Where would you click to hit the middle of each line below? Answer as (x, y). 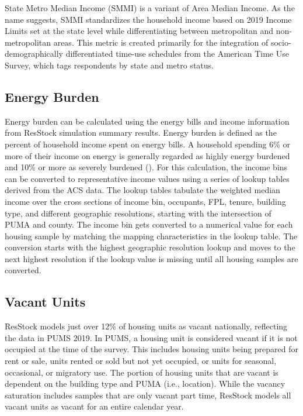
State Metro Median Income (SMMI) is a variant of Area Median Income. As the (150, 8)
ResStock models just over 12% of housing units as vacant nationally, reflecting (146, 326)
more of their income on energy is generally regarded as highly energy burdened (147, 155)
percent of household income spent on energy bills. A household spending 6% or (147, 144)
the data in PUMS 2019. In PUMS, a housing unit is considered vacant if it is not (151, 337)
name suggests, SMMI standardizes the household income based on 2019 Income (148, 19)
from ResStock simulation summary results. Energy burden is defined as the (141, 133)
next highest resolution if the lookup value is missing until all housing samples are (151, 258)
